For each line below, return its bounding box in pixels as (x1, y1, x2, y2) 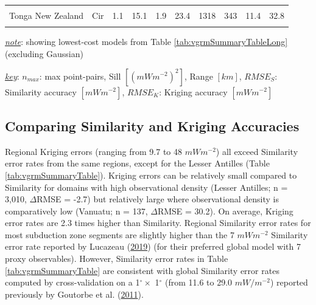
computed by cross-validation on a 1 (5, 276, 140, 289)
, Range (184, 69, 213, 82)
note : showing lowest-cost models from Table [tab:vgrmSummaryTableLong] (5, 35, 288, 48)
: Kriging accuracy (159, 85, 228, 98)
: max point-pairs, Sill (39, 69, 121, 82)
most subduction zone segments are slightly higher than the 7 (5, 228, 234, 241)
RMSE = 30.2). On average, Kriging (157, 204, 293, 217)
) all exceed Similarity (216, 145, 298, 157)
